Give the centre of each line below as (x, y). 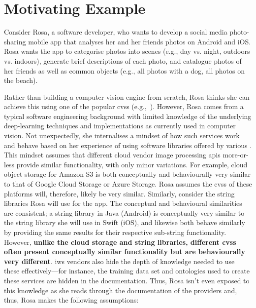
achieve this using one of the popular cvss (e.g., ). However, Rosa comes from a (124, 106)
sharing (15, 41)
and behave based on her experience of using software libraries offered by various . (128, 145)
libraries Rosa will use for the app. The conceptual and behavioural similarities (123, 203)
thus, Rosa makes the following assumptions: (71, 300)
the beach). (21, 80)
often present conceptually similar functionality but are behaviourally (125, 251)
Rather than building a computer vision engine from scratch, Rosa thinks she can (127, 96)
